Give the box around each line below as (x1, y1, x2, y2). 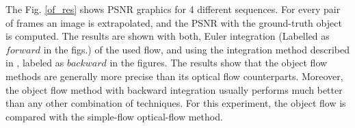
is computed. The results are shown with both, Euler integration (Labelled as (5, 29, 330, 43)
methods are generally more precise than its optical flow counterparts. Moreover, (5, 68, 343, 83)
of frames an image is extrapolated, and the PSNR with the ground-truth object (5, 15, 342, 29)
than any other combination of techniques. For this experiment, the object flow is (5, 96, 346, 110)
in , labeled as (5, 55, 64, 70)
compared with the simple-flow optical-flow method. (5, 109, 223, 123)
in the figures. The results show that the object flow (109, 55, 328, 70)
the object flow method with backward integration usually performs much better (5, 82, 343, 97)
